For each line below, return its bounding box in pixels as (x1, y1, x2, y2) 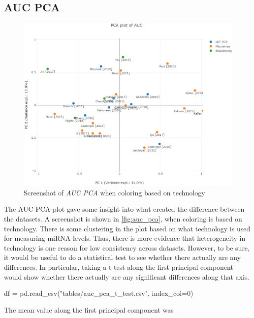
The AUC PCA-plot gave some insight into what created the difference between (4, 204, 245, 214)
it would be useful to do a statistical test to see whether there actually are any (4, 252, 241, 262)
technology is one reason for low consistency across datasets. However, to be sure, (4, 242, 250, 253)
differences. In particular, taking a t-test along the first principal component (4, 261, 233, 272)
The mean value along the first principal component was (4, 304, 174, 315)
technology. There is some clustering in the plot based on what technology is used (4, 223, 251, 233)
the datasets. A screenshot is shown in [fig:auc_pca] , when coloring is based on (4, 213, 242, 223)
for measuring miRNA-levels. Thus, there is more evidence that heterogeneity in (4, 233, 246, 243)
